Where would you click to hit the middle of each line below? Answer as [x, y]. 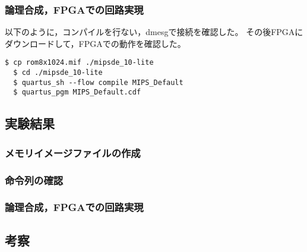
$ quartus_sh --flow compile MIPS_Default [98, 82]
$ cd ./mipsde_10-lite [58, 73]
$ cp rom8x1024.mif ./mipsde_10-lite [79, 63]
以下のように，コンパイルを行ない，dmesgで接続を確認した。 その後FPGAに [154, 32]
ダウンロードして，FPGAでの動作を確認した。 [95, 43]
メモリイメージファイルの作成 [73, 152]
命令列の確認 [34, 180]
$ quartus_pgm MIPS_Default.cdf [77, 92]
